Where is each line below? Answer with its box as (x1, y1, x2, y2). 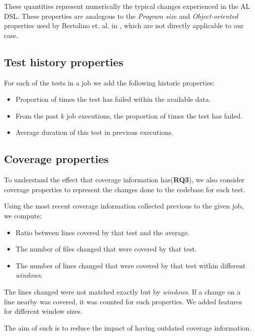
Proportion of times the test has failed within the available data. (15, 94, 211, 104)
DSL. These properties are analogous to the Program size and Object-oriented (4, 10, 238, 21)
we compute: (4, 210, 42, 220)
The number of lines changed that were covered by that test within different (15, 260, 246, 270)
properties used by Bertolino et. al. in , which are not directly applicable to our (4, 20, 244, 31)
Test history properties (4, 54, 123, 69)
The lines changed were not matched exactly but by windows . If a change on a (4, 286, 241, 296)
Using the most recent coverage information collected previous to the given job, (4, 201, 244, 211)
